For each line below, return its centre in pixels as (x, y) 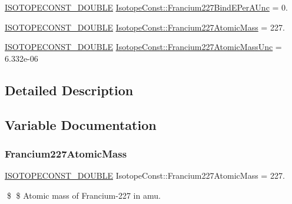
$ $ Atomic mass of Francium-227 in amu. (84, 195)
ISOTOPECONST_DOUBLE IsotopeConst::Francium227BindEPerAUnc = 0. (146, 7)
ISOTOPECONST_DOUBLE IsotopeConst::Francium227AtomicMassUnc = (143, 47)
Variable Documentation (81, 124)
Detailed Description (69, 90)
